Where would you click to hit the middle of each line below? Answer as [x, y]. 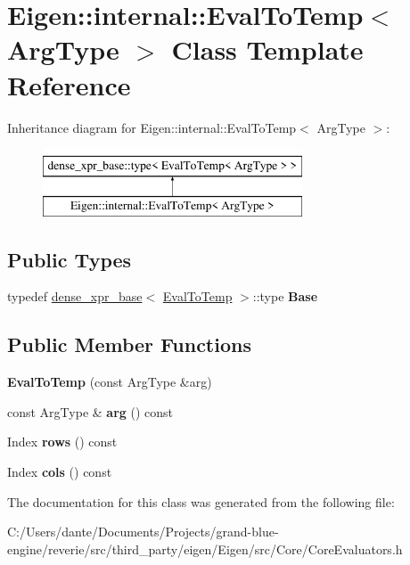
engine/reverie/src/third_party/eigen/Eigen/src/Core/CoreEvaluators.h [205, 549]
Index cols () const [60, 472]
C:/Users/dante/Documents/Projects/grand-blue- [143, 532]
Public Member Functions [129, 344]
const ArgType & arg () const [90, 411]
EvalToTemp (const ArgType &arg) [110, 382]
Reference [69, 84]
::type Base [285, 296]
